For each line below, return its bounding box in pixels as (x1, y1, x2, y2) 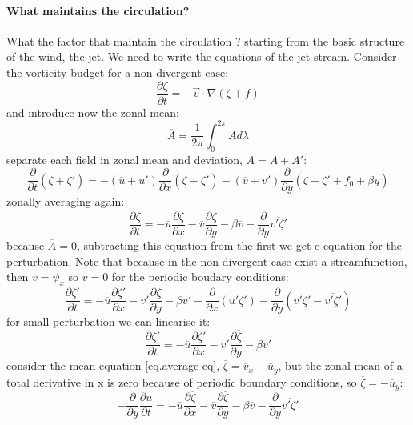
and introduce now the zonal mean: (6, 103, 179, 120)
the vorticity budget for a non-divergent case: (6, 63, 229, 80)
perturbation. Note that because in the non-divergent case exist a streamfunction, (6, 252, 407, 269)
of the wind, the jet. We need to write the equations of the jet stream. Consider (6, 48, 397, 65)
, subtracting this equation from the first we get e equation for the (76, 237, 402, 254)
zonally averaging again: (6, 193, 125, 210)
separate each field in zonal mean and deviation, (6, 150, 243, 167)
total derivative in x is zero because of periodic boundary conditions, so (6, 373, 357, 390)
